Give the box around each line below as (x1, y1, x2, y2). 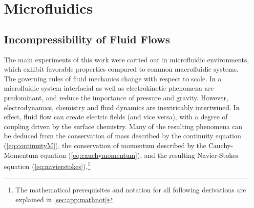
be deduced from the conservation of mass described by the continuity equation (4, 131, 241, 141)
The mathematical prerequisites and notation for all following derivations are (15, 185, 246, 195)
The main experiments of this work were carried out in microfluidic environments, (4, 54, 249, 64)
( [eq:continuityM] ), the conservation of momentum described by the (4, 140, 207, 150)
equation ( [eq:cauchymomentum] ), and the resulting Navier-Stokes (40, 150, 238, 160)
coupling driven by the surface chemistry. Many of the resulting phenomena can (4, 121, 243, 131)
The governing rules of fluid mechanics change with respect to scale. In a (4, 73, 222, 83)
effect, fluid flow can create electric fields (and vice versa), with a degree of (4, 112, 228, 122)
